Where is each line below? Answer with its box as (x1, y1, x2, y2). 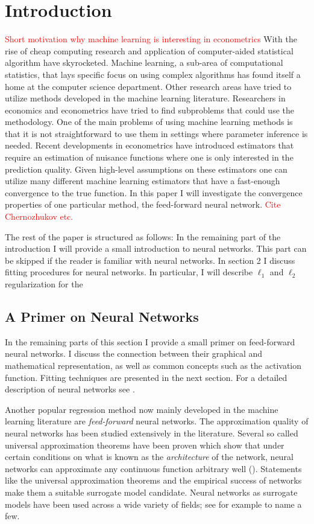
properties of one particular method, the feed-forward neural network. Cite (5, 198, 281, 211)
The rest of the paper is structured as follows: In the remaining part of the (5, 230, 281, 243)
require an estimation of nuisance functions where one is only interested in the (5, 151, 294, 164)
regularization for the (5, 278, 83, 290)
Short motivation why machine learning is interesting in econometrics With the (5, 33, 297, 45)
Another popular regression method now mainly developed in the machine (5, 403, 278, 415)
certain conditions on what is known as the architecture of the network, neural (5, 450, 294, 463)
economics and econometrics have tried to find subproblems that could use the (5, 103, 294, 116)
